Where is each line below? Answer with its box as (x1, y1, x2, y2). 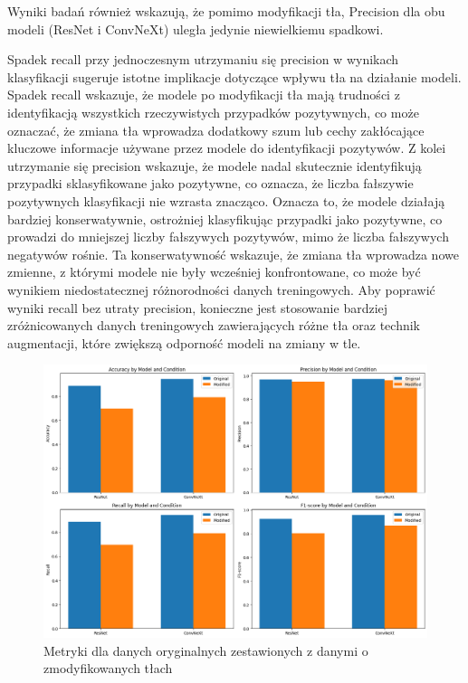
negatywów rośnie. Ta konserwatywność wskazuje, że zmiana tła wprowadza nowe (7, 244, 459, 263)
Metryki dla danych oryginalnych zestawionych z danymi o (43, 640, 368, 659)
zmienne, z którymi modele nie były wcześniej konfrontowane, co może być (7, 262, 421, 281)
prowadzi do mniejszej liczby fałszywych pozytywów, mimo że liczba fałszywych (7, 227, 449, 246)
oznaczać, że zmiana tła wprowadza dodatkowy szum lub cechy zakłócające (7, 120, 425, 139)
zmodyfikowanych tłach (43, 659, 173, 678)
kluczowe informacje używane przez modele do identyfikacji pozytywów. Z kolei (7, 138, 446, 157)
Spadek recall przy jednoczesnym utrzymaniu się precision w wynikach (7, 50, 399, 69)
